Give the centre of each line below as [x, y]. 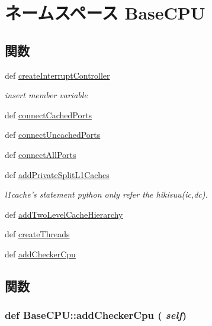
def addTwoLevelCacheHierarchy [64, 214]
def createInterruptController [57, 75]
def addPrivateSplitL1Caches [57, 174]
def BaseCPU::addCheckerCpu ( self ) [96, 315]
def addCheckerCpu [40, 254]
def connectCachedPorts [48, 114]
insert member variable [46, 95]
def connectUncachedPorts [53, 135]
